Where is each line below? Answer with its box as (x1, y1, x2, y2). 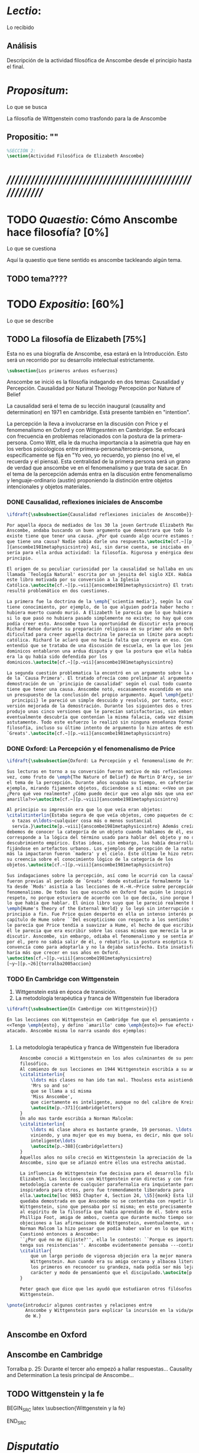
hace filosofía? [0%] (6, 225, 109, 239)
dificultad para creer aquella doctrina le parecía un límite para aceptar (6, 632, 197, 638)
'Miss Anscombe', (30, 1093, 73, 1100)
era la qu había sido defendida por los (6, 654, 108, 660)
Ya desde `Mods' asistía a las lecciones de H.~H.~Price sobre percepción (6, 884, 195, 889)
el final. (6, 63, 25, 70)
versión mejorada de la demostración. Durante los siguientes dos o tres (6, 703, 193, 709)
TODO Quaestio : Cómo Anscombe (6, 213, 178, 226)
